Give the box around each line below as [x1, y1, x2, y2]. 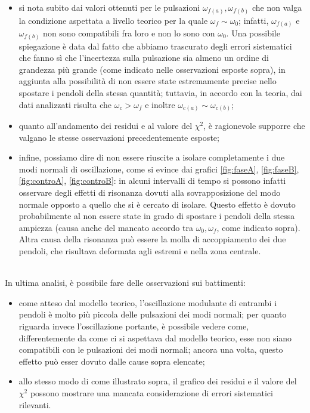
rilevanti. [18, 398, 51, 411]
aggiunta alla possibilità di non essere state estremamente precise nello [18, 75, 277, 87]
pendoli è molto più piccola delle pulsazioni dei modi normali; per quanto [18, 308, 287, 320]
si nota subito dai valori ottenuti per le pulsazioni [18, 1, 200, 13]
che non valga [252, 1, 302, 13]
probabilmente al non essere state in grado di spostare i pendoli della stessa [18, 209, 295, 222]
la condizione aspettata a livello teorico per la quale [18, 14, 208, 26]
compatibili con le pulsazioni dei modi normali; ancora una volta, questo [18, 343, 283, 356]
